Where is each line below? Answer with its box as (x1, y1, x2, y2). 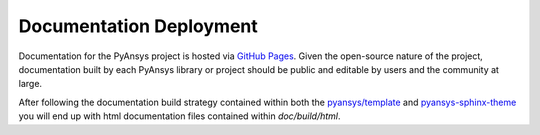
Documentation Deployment (18, 15, 259, 37)
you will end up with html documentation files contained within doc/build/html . (18, 110, 341, 122)
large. (18, 78, 43, 90)
